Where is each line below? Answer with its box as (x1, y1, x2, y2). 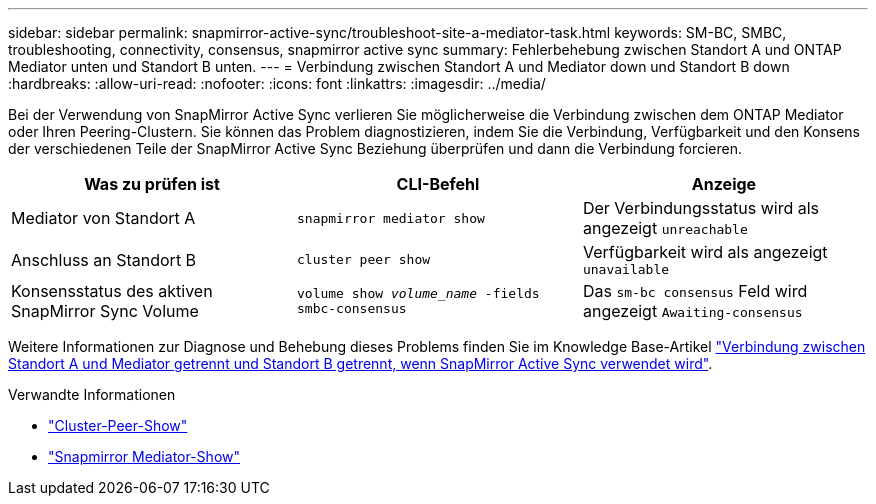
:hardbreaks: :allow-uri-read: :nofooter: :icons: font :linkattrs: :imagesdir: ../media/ (8, 75, 546, 92)
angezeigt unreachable (582, 218, 748, 238)
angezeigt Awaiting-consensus (582, 301, 803, 321)
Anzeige (691, 174, 757, 194)
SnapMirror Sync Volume (11, 301, 199, 321)
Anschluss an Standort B (11, 249, 197, 270)
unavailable (582, 262, 670, 277)
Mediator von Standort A (11, 208, 196, 228)
